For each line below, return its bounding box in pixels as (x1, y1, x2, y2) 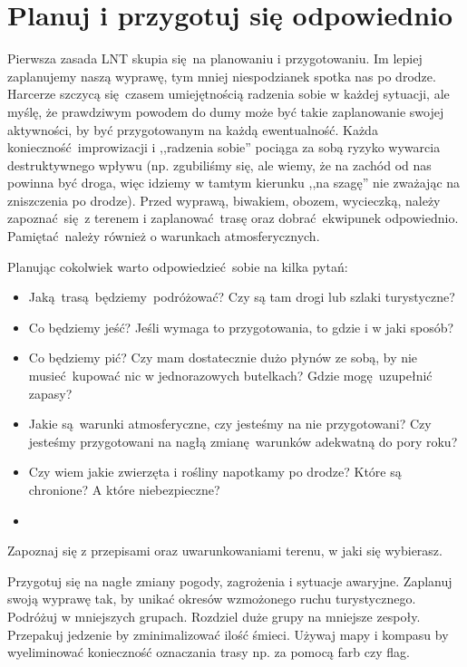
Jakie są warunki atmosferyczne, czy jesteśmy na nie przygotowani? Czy (28, 414, 432, 433)
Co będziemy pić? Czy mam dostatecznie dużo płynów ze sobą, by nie (28, 348, 418, 367)
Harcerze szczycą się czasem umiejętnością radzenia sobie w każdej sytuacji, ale (7, 84, 450, 103)
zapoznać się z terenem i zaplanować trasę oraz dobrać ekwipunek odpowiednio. (7, 208, 459, 227)
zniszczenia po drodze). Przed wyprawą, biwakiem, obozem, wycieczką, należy (7, 190, 441, 209)
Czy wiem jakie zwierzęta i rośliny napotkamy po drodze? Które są (28, 462, 402, 481)
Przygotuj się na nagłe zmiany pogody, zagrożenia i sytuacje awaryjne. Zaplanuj (7, 571, 452, 590)
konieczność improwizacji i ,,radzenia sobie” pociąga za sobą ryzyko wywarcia (7, 138, 441, 157)
